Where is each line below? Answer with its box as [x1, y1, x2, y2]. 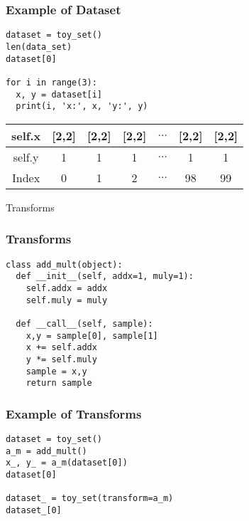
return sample [26, 378, 92, 389]
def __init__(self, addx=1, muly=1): [16, 271, 194, 282]
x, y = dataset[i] [16, 89, 103, 100]
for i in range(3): [6, 77, 97, 88]
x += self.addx [26, 342, 97, 353]
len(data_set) [6, 41, 72, 52]
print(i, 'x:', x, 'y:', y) [16, 101, 148, 112]
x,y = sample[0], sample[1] [26, 330, 158, 341]
